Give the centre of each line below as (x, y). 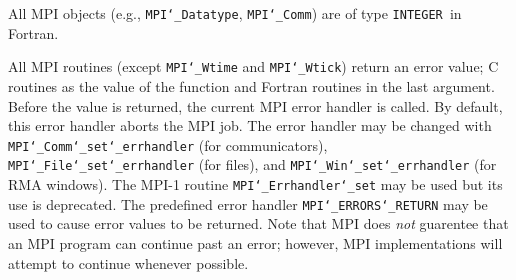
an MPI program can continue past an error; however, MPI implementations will (255, 242)
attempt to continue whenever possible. (128, 262)
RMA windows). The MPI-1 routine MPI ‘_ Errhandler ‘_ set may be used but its (255, 184)
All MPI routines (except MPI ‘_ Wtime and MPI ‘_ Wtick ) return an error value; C (253, 66)
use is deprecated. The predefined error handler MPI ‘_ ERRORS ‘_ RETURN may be (248, 203)
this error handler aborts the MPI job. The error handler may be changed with (250, 125)
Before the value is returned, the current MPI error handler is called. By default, (255, 105)
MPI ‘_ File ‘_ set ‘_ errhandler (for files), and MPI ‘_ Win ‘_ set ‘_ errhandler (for (252, 164)
